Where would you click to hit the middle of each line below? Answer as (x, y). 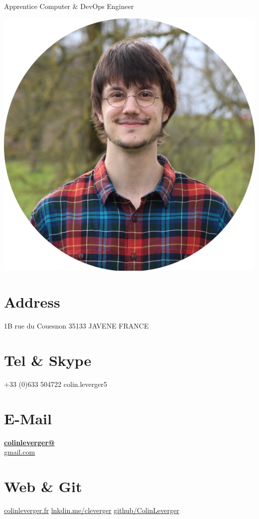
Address (32, 302)
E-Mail (28, 418)
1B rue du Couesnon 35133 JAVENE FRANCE (76, 326)
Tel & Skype (48, 360)
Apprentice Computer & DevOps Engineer (69, 6)
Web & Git (43, 486)
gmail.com (20, 452)
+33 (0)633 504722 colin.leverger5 (56, 384)
